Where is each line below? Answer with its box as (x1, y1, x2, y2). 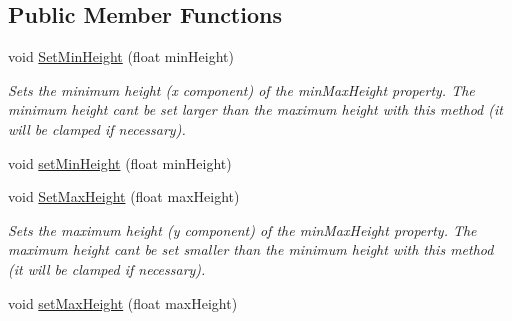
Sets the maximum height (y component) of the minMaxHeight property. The (8, 219, 477, 240)
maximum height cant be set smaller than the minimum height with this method (8, 239, 494, 260)
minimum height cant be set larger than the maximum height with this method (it (8, 99, 503, 120)
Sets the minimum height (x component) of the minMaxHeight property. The (8, 79, 475, 100)
